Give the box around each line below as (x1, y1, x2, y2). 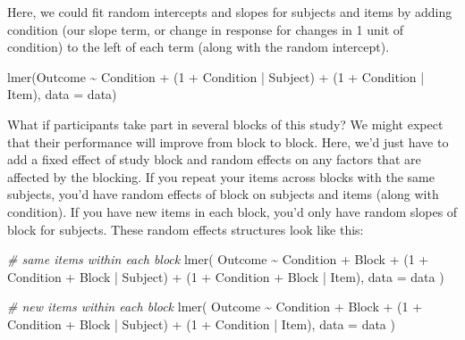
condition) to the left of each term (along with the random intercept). (7, 37, 390, 56)
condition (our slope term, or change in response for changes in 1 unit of (7, 20, 404, 38)
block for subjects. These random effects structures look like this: (7, 220, 364, 238)
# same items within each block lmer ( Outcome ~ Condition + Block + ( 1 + (7, 250, 429, 269)
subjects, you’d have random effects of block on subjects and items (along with (7, 185, 439, 203)
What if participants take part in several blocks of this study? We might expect (7, 114, 444, 133)
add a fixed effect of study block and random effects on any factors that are (7, 150, 421, 169)
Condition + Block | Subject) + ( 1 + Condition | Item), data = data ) (7, 314, 395, 333)
